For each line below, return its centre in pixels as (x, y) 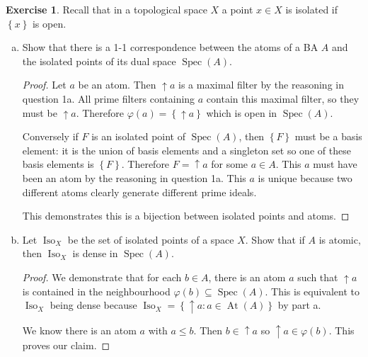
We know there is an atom (79, 330)
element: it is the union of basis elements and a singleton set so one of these (186, 150)
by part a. (299, 305)
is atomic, (340, 239)
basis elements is (58, 164)
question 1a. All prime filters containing (109, 98)
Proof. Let (44, 85)
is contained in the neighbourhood (96, 291)
